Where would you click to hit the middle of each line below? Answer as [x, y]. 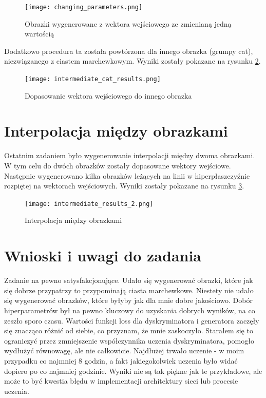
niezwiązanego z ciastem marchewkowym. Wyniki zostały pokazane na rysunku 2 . [132, 61]
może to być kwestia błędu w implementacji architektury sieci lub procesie [121, 381]
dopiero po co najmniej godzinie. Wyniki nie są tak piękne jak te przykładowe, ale [133, 371]
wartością [40, 34]
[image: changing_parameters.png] [84, 7]
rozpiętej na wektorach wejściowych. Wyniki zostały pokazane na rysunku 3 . [124, 186]
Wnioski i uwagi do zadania [103, 255]
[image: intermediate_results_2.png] [89, 204]
